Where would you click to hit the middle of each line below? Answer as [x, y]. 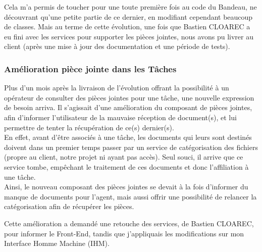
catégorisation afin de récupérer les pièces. [69, 206]
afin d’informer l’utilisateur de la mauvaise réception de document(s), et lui [120, 117]
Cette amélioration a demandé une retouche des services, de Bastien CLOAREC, [129, 223]
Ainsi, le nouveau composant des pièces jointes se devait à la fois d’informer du [126, 187]
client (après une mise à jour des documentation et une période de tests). [117, 46]
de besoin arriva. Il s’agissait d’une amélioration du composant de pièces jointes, [128, 107]
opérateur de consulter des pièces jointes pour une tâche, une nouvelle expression [129, 97]
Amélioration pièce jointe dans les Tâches [90, 68]
